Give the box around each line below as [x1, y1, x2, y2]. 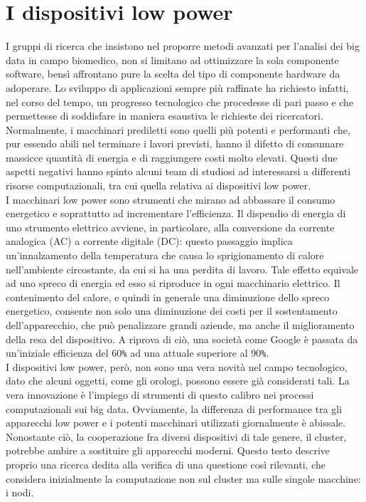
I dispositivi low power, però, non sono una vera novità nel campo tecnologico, [6, 359, 348, 374]
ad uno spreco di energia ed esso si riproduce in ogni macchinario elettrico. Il [6, 276, 340, 291]
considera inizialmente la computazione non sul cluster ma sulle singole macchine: [6, 471, 361, 486]
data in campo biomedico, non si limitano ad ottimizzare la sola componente [6, 52, 339, 67]
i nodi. [6, 485, 34, 500]
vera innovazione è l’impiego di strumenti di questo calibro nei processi [6, 387, 314, 402]
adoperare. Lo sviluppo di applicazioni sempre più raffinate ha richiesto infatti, [6, 80, 349, 95]
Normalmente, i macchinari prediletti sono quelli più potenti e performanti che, [6, 122, 350, 137]
